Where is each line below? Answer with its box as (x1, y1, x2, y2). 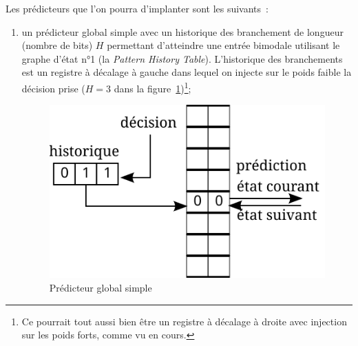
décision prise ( (21, 81, 85, 95)
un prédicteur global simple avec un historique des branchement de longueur (21, 24, 344, 39)
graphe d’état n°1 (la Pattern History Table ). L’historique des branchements (21, 51, 343, 65)
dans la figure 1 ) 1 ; (114, 79, 191, 95)
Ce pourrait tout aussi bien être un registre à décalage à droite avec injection (21, 314, 347, 328)
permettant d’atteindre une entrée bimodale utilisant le (107, 38, 340, 52)
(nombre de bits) (21, 38, 93, 52)
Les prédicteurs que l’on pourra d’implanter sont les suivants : (6, 1, 268, 15)
